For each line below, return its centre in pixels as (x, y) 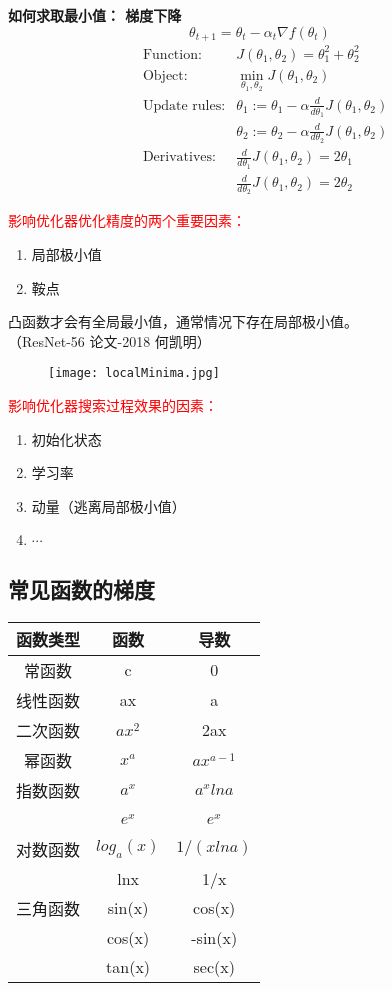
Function (170, 54)
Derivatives (177, 157)
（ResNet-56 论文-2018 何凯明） (109, 340)
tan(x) (128, 966)
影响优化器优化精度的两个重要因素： (127, 220)
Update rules (182, 105)
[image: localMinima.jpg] (134, 373)
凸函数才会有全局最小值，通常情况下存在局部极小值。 (183, 321)
